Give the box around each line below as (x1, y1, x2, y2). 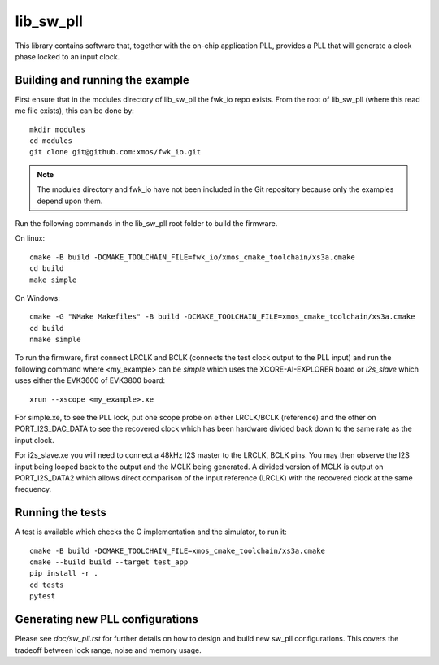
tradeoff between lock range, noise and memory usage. (15, 645, 202, 654)
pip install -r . (29, 569, 98, 578)
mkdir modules (29, 124, 85, 134)
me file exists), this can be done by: (15, 106, 134, 115)
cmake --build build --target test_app (29, 558, 189, 567)
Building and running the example (15, 73, 190, 87)
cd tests (29, 580, 64, 589)
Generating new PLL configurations (15, 612, 198, 626)
